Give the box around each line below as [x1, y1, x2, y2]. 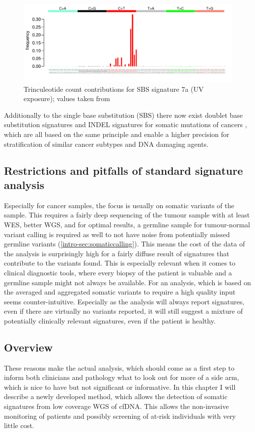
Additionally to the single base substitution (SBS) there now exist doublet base [4, 109, 243, 120]
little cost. [4, 420, 34, 431]
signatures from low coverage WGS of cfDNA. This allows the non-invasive [4, 401, 229, 411]
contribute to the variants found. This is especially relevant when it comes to [4, 258, 236, 268]
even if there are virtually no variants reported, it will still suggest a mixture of [4, 306, 243, 316]
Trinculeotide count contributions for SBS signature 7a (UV [24, 83, 204, 94]
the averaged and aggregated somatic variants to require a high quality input [4, 287, 236, 297]
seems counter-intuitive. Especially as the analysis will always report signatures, [4, 296, 245, 306]
